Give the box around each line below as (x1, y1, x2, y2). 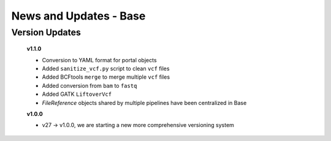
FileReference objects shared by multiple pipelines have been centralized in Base (42, 99, 247, 106)
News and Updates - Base (11, 9, 146, 23)
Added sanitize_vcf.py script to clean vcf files (42, 65, 170, 72)
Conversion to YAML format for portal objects (42, 56, 157, 63)
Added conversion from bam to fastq (42, 82, 137, 89)
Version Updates (11, 27, 81, 38)
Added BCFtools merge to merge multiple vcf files (42, 73, 170, 81)
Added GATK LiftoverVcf (42, 90, 112, 98)
